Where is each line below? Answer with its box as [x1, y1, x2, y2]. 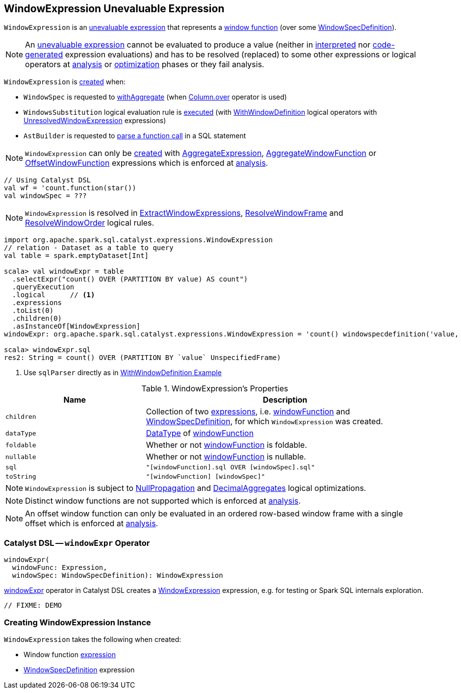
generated [25, 50, 63, 60]
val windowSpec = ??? [4, 192, 87, 200]
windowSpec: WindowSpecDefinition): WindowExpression [12, 571, 223, 580]
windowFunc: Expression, [12, 564, 107, 572]
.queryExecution [12, 283, 75, 291]
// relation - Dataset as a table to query [4, 244, 174, 252]
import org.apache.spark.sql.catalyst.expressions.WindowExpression [4, 236, 273, 244]
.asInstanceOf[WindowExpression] [12, 322, 141, 331]
